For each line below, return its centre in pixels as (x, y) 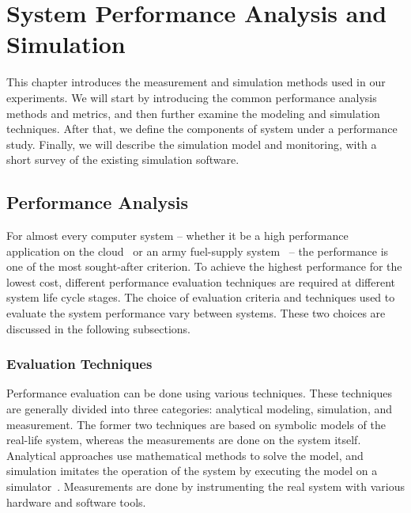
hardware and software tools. (76, 502)
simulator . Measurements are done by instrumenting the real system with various (205, 486)
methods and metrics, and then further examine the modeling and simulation (193, 113)
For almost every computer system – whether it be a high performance (177, 236)
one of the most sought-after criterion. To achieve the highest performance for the (204, 266)
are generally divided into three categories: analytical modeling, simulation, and (200, 409)
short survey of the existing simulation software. (123, 160)
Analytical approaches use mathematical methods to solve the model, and (185, 455)
